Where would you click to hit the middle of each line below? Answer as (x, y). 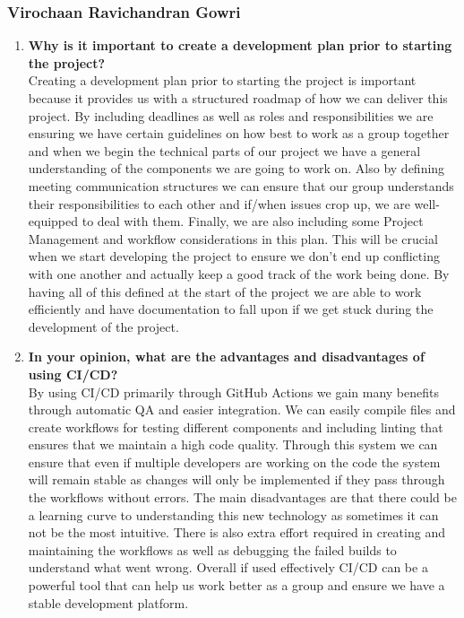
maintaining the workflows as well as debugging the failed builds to (212, 549)
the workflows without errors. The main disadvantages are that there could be (242, 497)
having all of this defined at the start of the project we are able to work (225, 291)
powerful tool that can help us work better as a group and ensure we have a (236, 585)
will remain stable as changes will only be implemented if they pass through (236, 479)
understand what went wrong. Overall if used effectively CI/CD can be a (228, 567)
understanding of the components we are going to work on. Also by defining (236, 168)
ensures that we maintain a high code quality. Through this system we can (233, 444)
